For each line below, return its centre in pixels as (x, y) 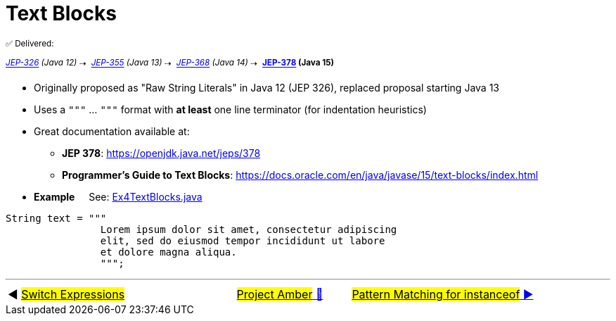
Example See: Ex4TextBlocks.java (118, 197)
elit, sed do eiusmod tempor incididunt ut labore (243, 241)
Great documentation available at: (112, 132)
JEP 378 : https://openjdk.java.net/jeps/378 (161, 153)
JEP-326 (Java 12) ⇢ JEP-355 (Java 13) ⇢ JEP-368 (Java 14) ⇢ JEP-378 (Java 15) (170, 63)
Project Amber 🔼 (280, 295)
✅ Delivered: (30, 43)
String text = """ (56, 219)
